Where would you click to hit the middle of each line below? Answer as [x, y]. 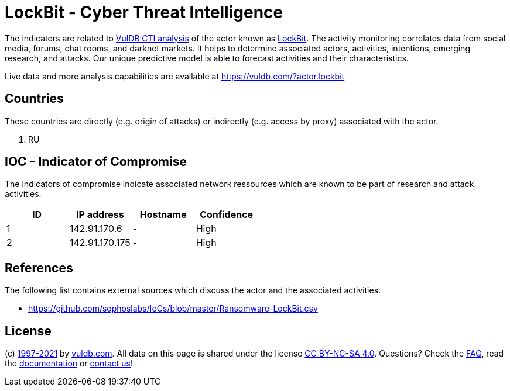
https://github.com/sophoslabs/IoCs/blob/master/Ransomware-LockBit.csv [173, 309]
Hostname [163, 215]
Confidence [227, 215]
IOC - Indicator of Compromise [96, 162]
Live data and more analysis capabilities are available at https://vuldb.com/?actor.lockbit [175, 76]
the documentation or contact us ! [69, 364]
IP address [100, 215]
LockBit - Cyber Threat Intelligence [144, 12]
